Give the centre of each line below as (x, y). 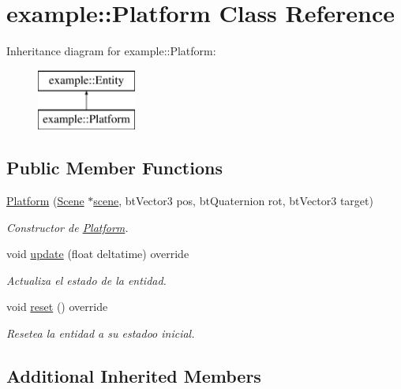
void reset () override (57, 307)
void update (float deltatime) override (98, 254)
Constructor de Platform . (67, 227)
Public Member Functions (114, 168)
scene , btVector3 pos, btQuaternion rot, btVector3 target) (233, 201)
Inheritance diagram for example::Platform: (111, 51)
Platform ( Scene (45, 201)
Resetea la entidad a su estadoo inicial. (101, 333)
